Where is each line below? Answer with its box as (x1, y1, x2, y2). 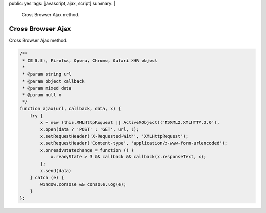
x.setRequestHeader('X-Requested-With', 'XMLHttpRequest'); (40, 133, 189, 139)
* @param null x (22, 92, 62, 98)
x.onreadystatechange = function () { (40, 147, 134, 152)
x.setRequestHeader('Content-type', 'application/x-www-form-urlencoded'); (40, 140, 228, 146)
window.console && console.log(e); (40, 182, 127, 187)
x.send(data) (40, 168, 72, 173)
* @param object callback (22, 78, 85, 84)
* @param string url (22, 71, 72, 77)
